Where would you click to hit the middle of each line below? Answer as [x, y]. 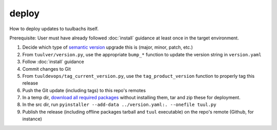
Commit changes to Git [47, 69]
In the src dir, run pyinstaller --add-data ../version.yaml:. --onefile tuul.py [119, 104]
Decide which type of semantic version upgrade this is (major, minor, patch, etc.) [108, 47]
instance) [32, 119]
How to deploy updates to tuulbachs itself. [54, 29]
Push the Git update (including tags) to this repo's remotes [84, 90]
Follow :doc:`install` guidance [53, 62]
